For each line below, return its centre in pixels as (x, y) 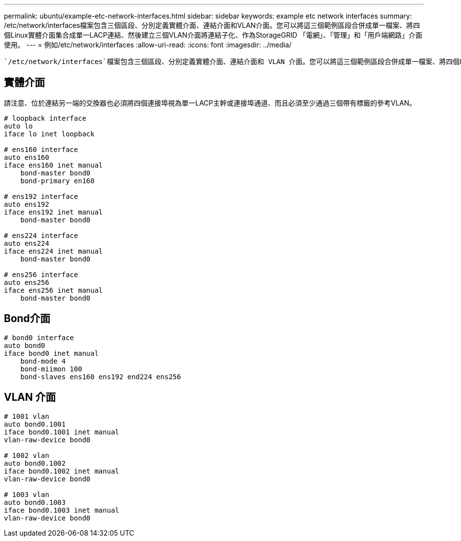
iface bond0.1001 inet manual (62, 432)
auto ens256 (27, 282)
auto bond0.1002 (35, 463)
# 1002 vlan (27, 455)
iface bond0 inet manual (51, 353)
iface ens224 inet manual (53, 251)
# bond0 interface (39, 337)
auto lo (19, 126)
